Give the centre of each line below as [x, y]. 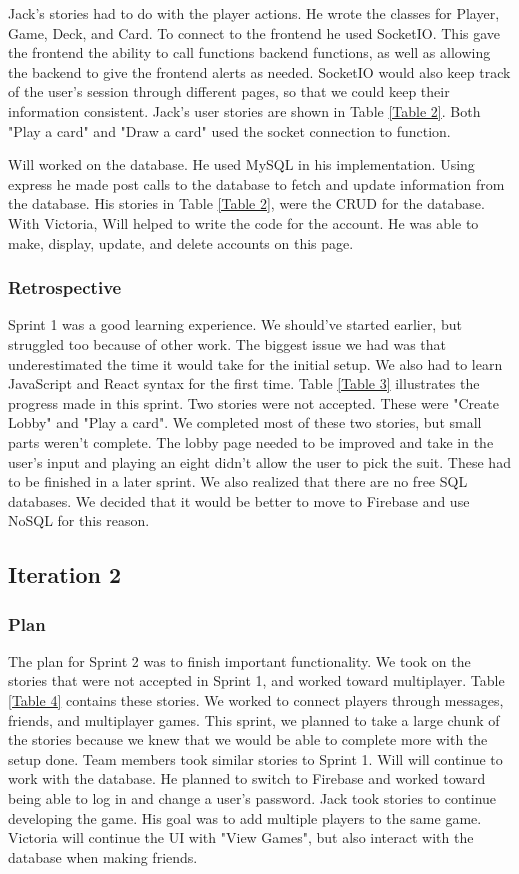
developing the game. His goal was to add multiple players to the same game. [245, 817]
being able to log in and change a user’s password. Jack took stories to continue [252, 798]
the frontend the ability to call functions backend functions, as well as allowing [249, 52]
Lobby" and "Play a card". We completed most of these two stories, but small [245, 422]
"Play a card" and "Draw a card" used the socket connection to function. [229, 130]
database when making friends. [103, 856]
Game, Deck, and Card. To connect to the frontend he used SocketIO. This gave [254, 32]
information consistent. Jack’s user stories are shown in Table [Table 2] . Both [244, 110]
